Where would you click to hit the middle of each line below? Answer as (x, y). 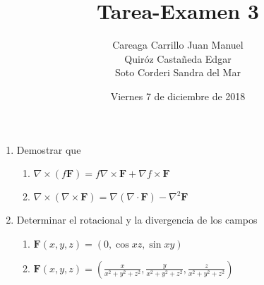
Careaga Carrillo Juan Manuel (178, 45)
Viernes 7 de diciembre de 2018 (178, 96)
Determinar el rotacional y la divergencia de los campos (137, 220)
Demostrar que (49, 149)
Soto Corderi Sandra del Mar (178, 72)
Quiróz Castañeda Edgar (178, 58)
